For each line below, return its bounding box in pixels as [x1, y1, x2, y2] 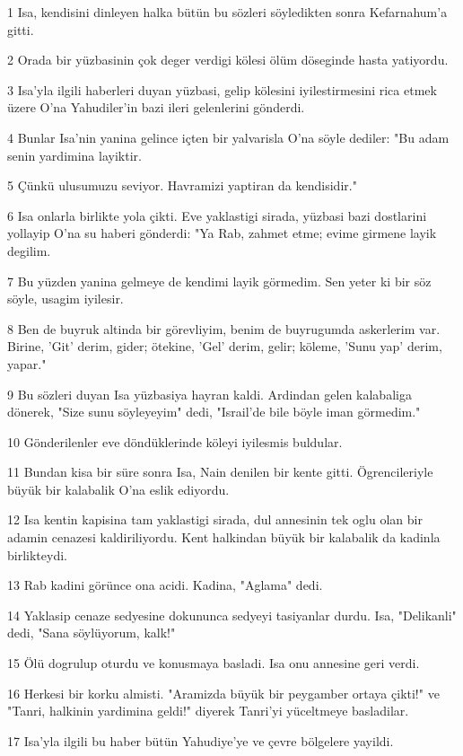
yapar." [7, 354, 47, 373]
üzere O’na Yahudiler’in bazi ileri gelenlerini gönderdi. [7, 98, 305, 117]
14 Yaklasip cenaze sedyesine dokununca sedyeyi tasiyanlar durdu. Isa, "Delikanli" [7, 605, 457, 624]
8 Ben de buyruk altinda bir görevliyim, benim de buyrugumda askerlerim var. [7, 319, 441, 338]
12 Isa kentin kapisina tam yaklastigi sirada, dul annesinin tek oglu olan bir [7, 510, 423, 529]
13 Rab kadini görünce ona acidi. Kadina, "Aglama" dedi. [7, 576, 323, 594]
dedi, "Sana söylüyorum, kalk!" [7, 623, 176, 642]
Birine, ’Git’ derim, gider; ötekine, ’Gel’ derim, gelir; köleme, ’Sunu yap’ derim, [7, 337, 442, 356]
